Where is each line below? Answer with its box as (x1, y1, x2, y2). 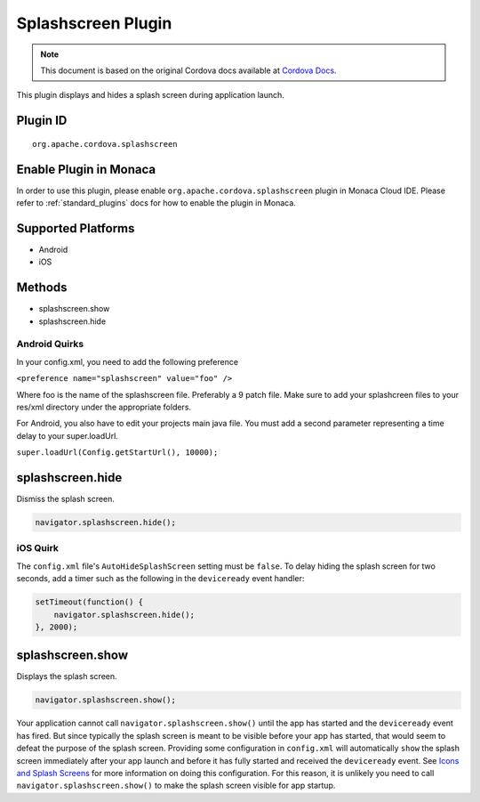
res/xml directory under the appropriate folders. (16, 401, 191, 412)
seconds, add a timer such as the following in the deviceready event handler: (16, 573, 305, 584)
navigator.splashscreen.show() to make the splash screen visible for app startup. (16, 780, 336, 791)
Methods (16, 280, 68, 296)
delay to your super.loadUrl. (16, 430, 119, 441)
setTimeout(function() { (35, 597, 144, 607)
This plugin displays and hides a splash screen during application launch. (16, 90, 284, 101)
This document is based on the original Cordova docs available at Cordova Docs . (40, 65, 337, 76)
